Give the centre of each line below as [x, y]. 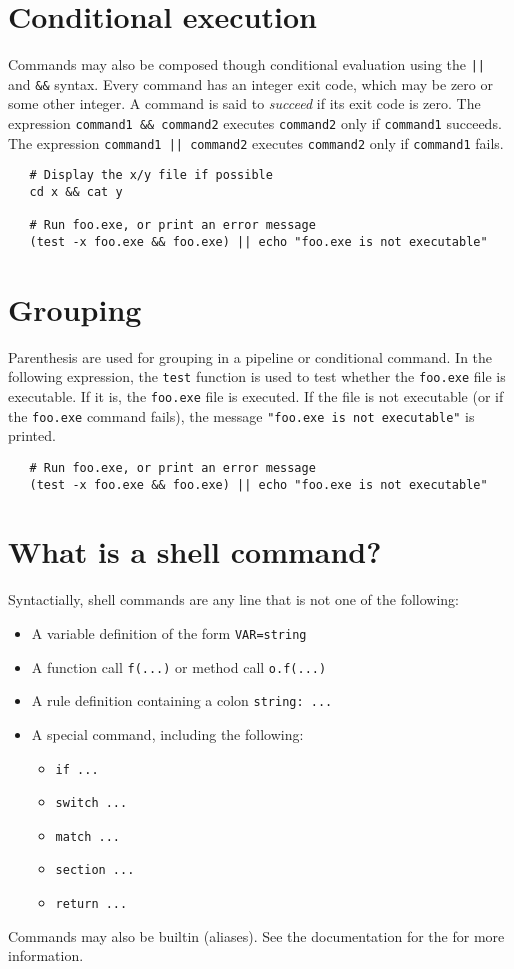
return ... [91, 904]
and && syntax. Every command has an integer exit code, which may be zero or [250, 83]
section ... [95, 870]
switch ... [91, 803]
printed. [32, 435]
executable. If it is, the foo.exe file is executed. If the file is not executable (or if [256, 396]
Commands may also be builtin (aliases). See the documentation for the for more [256, 935]
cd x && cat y [76, 192]
